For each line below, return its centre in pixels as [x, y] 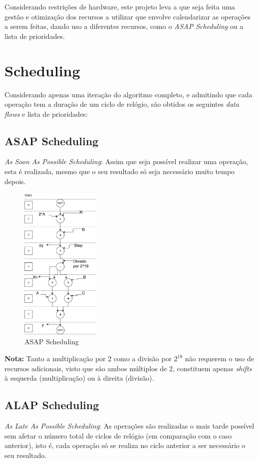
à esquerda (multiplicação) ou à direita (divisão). [79, 378]
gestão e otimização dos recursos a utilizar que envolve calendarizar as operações [128, 16]
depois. [15, 181]
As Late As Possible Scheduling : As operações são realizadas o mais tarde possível [129, 426]
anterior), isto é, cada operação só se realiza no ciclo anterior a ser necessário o [125, 445]
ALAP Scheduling [52, 405]
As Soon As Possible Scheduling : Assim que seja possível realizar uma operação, [126, 161]
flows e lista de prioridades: [46, 114]
